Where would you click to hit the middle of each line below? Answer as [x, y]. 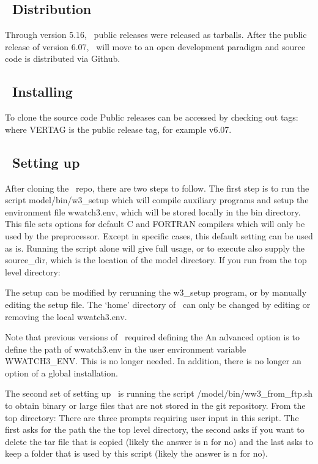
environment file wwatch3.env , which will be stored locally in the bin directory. [153, 211]
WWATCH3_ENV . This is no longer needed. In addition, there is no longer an [153, 361]
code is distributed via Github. [63, 58]
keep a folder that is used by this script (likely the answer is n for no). [136, 453]
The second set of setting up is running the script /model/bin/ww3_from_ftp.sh [159, 393]
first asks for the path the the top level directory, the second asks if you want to [155, 429]
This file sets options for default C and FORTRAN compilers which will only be [155, 224]
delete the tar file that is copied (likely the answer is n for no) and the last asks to [159, 441]
